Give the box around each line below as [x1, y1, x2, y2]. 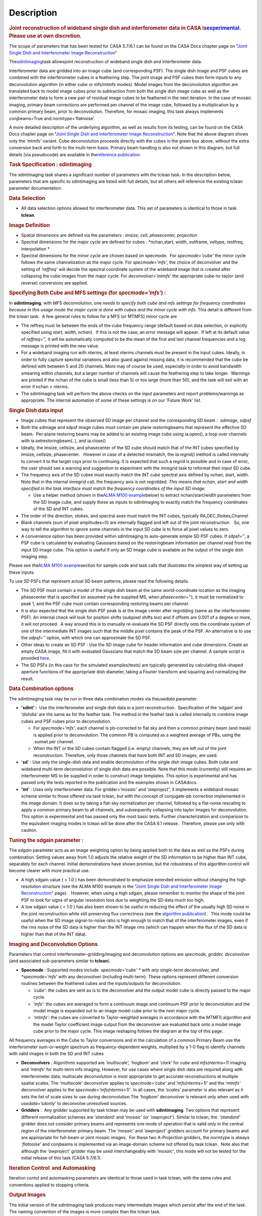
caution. [21, 827, 37, 833]
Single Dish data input [9, 407, 64, 413]
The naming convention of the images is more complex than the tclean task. [9, 1209, 161, 1215]
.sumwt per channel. [33, 739, 75, 744]
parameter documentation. [9, 185, 63, 191]
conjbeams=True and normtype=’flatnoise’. [9, 115, 95, 121]
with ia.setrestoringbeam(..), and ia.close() [21, 438, 106, 444]
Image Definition [9, 222, 50, 229]
